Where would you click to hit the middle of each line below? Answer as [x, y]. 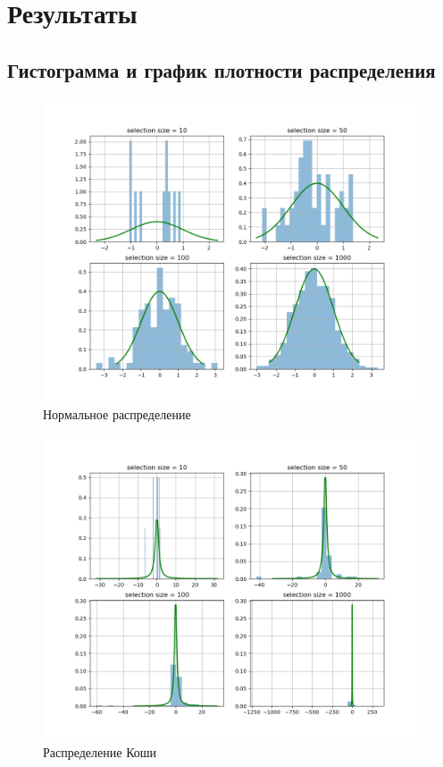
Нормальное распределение [117, 414]
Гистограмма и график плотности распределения [221, 69]
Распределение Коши [100, 751]
